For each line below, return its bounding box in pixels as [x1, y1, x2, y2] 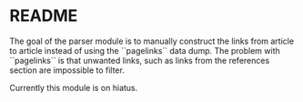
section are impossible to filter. [9, 65, 125, 76]
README [9, 5, 78, 26]
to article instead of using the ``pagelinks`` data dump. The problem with [9, 45, 280, 56]
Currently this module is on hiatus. [9, 82, 138, 93]
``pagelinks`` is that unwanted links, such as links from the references [9, 55, 270, 66]
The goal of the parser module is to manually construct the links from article [9, 36, 294, 46]
